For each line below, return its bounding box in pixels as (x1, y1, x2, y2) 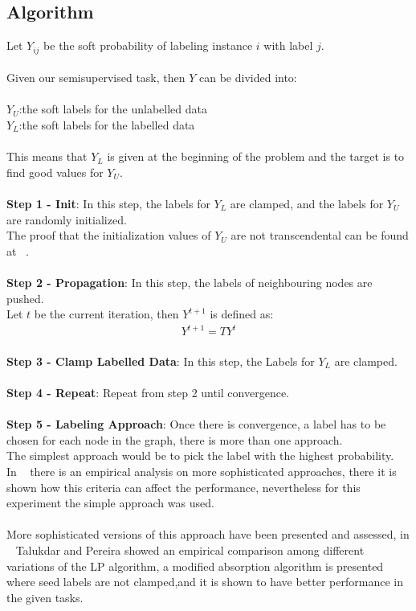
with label (263, 37, 313, 54)
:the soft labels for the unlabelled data (18, 100, 207, 117)
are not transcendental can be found (230, 227, 409, 244)
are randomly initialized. (6, 211, 127, 228)
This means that (6, 148, 88, 165)
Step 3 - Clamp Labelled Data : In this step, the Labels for (6, 352, 315, 369)
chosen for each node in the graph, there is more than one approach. (6, 431, 343, 448)
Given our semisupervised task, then (6, 69, 186, 86)
